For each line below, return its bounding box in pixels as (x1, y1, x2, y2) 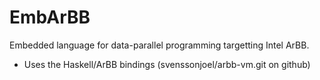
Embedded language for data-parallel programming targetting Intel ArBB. (9, 39, 310, 51)
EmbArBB (9, 6, 91, 29)
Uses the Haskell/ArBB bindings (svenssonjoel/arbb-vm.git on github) (23, 58, 311, 70)
